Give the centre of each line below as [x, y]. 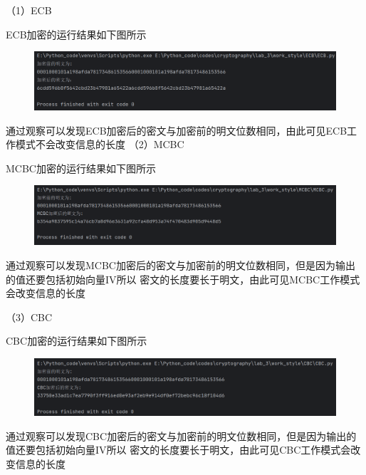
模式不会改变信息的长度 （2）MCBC [100, 144]
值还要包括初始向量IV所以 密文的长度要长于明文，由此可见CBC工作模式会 [178, 450]
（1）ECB [29, 10]
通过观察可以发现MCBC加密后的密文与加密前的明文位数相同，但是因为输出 [181, 265]
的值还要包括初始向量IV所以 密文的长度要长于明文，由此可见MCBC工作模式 [183, 279]
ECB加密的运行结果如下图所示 [76, 34]
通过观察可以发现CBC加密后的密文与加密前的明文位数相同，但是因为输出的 [181, 435]
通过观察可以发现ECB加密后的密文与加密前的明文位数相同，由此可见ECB [177, 130]
